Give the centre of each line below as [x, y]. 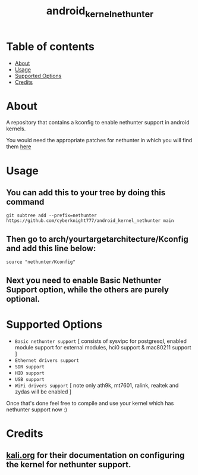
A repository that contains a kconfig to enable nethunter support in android [98, 123]
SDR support [29, 367]
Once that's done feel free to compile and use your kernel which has [90, 403]
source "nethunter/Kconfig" [41, 262]
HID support [29, 373]
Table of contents [51, 46]
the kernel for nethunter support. [69, 465]
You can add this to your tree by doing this [86, 193]
